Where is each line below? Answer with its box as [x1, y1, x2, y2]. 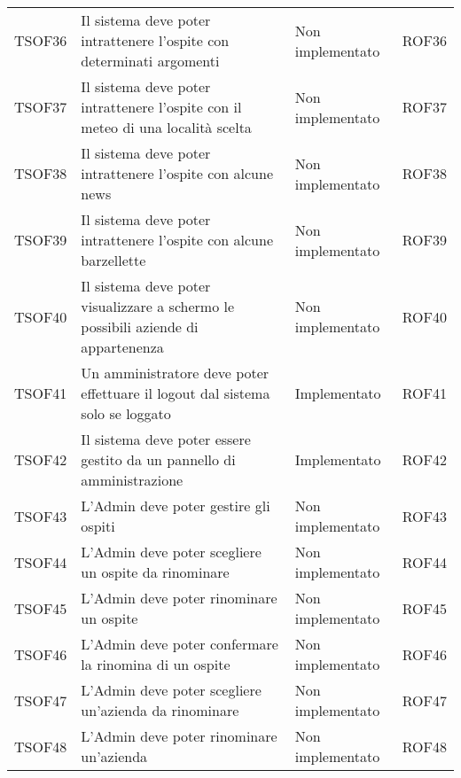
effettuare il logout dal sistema [81, 383, 270, 403]
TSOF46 [14, 643, 67, 665]
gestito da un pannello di [81, 449, 236, 470]
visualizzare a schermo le [81, 296, 235, 316]
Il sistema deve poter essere [81, 429, 251, 449]
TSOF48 [14, 735, 67, 757]
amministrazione [81, 470, 184, 490]
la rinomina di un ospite [81, 654, 230, 674]
